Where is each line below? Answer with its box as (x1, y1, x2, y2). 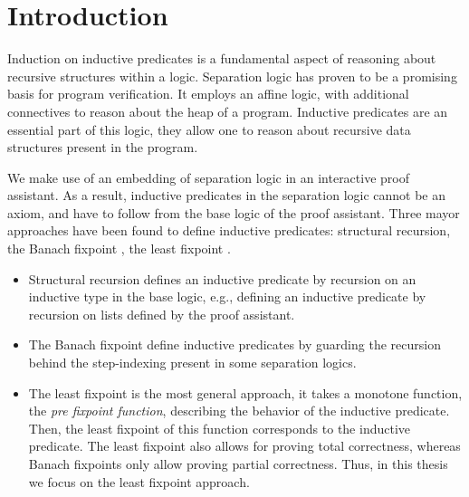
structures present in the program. (7, 138, 198, 157)
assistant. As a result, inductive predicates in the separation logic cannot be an (7, 186, 446, 205)
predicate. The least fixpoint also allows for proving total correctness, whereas (28, 436, 461, 455)
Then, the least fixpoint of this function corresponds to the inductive (28, 418, 410, 437)
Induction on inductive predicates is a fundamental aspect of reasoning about (7, 49, 436, 68)
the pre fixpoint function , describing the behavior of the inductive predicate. (28, 401, 450, 420)
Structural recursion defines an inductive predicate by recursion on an (28, 269, 416, 288)
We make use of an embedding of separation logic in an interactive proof (7, 167, 409, 186)
